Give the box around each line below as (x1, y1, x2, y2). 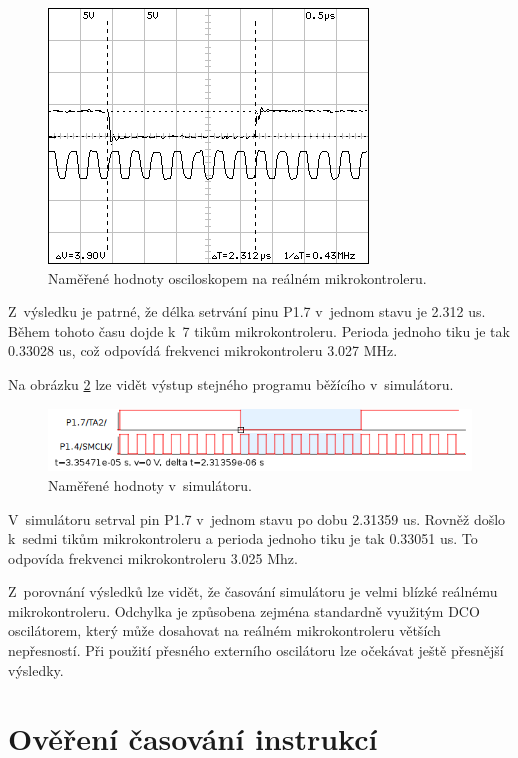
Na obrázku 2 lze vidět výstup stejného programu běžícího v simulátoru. (8, 373, 454, 394)
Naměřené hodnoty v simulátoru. (48, 474, 252, 495)
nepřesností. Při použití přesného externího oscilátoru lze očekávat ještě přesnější (8, 640, 504, 661)
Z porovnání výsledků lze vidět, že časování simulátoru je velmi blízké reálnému (8, 581, 498, 602)
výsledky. (8, 659, 64, 680)
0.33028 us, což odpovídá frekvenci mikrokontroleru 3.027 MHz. (8, 340, 398, 361)
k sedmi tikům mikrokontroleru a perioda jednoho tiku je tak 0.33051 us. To (8, 528, 478, 549)
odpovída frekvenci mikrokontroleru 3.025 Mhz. (8, 547, 298, 568)
